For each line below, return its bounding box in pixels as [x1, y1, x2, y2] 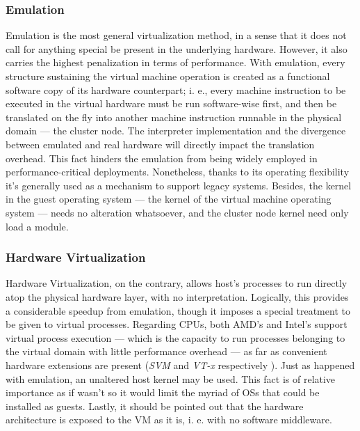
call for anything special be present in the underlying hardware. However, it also [6, 41, 347, 56]
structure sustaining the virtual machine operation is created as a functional [6, 69, 330, 83]
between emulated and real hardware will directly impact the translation [6, 136, 315, 151]
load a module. [6, 219, 69, 233]
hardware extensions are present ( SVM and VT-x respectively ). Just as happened [6, 357, 355, 372]
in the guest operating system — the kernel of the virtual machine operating [6, 191, 332, 206]
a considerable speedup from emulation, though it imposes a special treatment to [6, 303, 350, 318]
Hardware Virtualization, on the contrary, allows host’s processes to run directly [6, 276, 347, 290]
